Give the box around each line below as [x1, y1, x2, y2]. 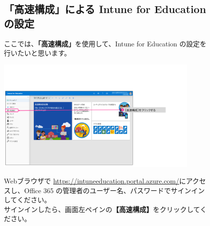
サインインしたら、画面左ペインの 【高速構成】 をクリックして [4, 204, 200, 214]
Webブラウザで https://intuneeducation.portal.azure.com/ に [4, 175, 186, 185]
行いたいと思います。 [4, 48, 71, 58]
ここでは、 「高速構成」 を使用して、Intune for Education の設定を [4, 38, 207, 48]
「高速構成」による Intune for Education [4, 1, 206, 16]
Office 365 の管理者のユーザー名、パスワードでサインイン [24, 185, 205, 195]
